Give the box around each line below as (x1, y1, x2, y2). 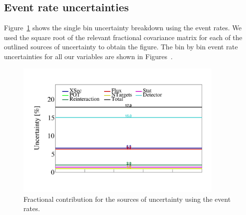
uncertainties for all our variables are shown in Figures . (4, 51, 173, 61)
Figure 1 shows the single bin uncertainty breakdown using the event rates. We (4, 22, 242, 33)
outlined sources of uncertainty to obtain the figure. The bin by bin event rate (4, 42, 238, 52)
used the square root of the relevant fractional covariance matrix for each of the (4, 32, 243, 42)
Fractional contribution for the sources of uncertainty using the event (23, 193, 231, 204)
